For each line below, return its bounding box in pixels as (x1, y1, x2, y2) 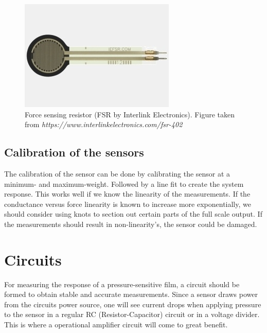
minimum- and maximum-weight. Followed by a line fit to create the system (4, 178, 244, 189)
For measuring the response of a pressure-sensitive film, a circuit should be (4, 278, 240, 289)
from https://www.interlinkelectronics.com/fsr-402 (25, 119, 183, 130)
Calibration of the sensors (4, 144, 144, 160)
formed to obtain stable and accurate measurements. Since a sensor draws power (4, 289, 258, 300)
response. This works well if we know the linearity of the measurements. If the (4, 188, 251, 199)
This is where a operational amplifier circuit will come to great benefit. (4, 319, 228, 330)
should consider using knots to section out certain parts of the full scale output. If (4, 208, 262, 219)
